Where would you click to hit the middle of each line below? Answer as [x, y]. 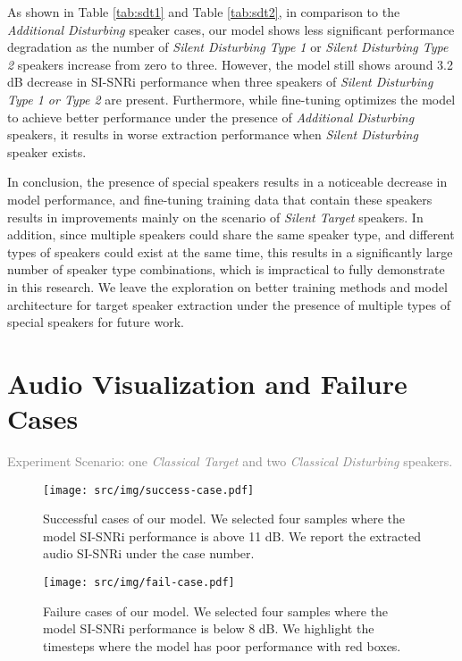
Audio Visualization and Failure [207, 383]
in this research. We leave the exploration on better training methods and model [227, 286]
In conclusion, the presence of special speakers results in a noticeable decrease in [227, 182]
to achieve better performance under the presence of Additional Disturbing [211, 117]
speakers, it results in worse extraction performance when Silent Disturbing [213, 134]
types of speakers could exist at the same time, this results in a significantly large [230, 251]
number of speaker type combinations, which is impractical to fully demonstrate [226, 269]
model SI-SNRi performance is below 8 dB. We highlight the [209, 628]
